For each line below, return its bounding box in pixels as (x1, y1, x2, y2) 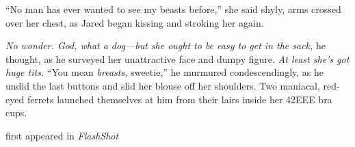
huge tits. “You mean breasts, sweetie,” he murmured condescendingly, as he (5, 65, 324, 79)
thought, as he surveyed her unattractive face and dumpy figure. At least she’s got (5, 51, 350, 66)
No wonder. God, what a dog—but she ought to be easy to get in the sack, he (5, 38, 326, 53)
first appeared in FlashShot (5, 128, 119, 142)
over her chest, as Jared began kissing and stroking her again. (5, 15, 264, 29)
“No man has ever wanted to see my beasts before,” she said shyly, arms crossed (5, 2, 341, 16)
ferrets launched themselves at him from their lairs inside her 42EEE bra (27, 92, 332, 106)
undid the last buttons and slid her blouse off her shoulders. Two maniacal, (5, 78, 320, 92)
